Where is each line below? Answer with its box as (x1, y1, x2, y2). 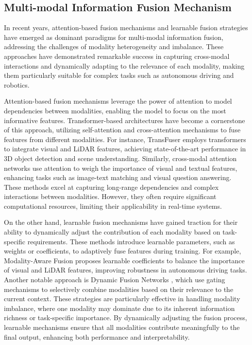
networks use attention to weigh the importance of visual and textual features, (4, 163, 237, 173)
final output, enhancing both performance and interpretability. (4, 331, 190, 342)
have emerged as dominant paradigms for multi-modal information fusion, (4, 32, 223, 42)
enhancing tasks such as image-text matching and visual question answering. (4, 172, 232, 182)
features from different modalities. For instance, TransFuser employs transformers (4, 134, 246, 144)
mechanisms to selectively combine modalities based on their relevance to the (4, 284, 234, 294)
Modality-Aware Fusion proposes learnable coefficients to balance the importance (4, 255, 245, 265)
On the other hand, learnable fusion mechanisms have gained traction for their (4, 217, 238, 227)
